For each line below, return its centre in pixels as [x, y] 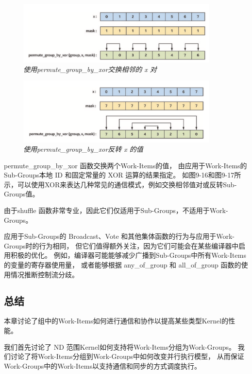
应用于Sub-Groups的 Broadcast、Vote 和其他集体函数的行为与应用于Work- [119, 236]
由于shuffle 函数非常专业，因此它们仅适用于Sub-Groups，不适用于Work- [116, 210]
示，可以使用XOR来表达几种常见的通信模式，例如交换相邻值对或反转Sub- [120, 184]
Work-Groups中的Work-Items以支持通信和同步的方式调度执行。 [102, 365]
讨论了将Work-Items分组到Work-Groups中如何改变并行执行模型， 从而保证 [127, 356]
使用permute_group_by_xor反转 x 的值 [83, 149]
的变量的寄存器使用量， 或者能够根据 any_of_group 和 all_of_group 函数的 [123, 265]
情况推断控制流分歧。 [44, 274]
